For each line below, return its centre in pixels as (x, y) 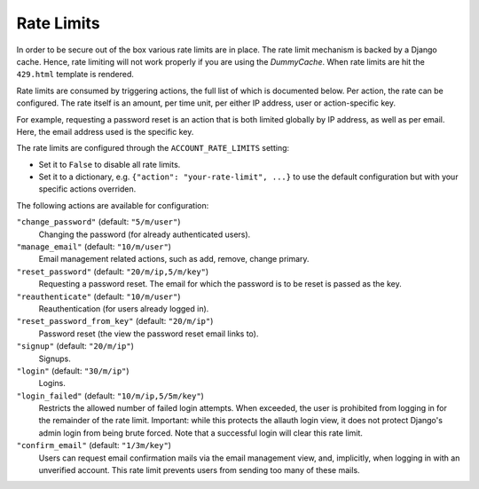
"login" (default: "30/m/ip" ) (73, 371)
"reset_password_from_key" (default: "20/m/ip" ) (115, 321)
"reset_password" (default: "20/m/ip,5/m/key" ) (113, 272)
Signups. (55, 359)
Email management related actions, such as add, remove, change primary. (174, 259)
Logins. (52, 383)
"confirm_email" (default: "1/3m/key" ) (94, 446)
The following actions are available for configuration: (113, 205)
